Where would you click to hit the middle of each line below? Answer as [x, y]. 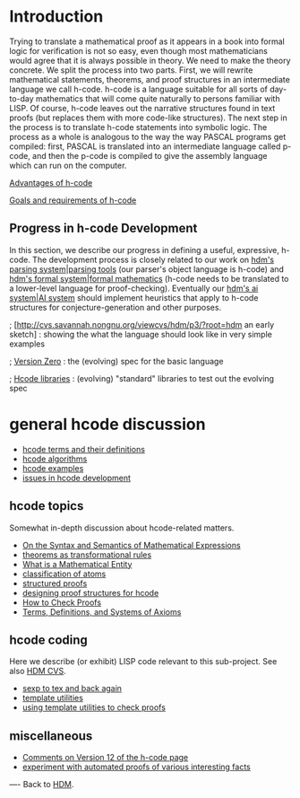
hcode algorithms [55, 459]
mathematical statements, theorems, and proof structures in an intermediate [150, 79]
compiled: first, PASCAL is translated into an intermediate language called [145, 146]
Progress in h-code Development [103, 228]
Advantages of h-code [51, 182]
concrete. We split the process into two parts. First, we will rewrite [131, 70]
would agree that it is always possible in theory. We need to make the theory [150, 60]
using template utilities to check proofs [94, 707]
